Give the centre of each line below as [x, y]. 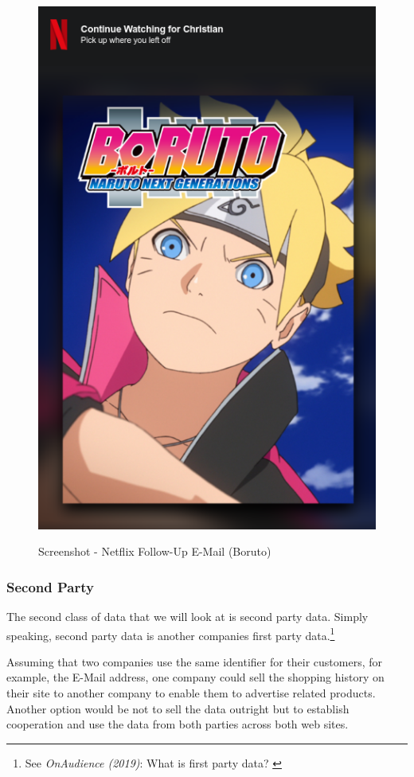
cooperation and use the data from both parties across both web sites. [178, 724]
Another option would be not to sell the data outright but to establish [178, 708]
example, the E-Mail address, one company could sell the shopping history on [195, 677]
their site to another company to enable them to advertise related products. [191, 693]
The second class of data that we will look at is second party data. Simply [187, 616]
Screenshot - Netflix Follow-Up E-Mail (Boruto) [155, 551]
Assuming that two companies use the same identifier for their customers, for [195, 661]
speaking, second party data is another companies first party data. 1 [171, 634]
